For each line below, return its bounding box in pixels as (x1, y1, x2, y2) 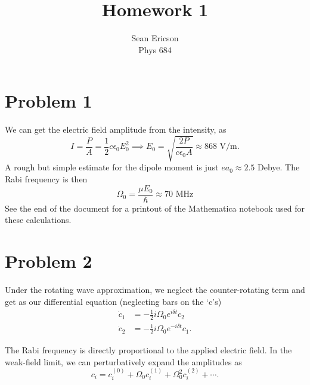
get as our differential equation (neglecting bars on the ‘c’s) (5, 295, 222, 307)
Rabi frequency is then (5, 172, 88, 185)
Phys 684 (138, 43, 172, 56)
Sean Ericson (131, 32, 179, 44)
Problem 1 (5, 88, 92, 113)
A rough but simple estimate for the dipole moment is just (5, 161, 219, 173)
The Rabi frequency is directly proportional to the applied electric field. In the (5, 344, 292, 356)
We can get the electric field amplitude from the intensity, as (5, 123, 227, 136)
